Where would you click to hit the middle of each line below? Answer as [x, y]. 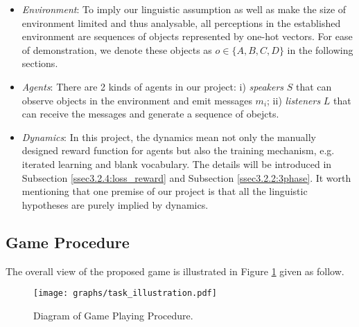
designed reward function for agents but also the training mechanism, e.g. [178, 150]
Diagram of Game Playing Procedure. [113, 315]
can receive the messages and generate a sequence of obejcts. [150, 114]
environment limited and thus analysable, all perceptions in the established [181, 22]
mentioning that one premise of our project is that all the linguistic [165, 191]
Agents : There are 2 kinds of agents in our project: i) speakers [153, 86]
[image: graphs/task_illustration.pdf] [125, 293]
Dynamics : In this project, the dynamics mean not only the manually [169, 137]
